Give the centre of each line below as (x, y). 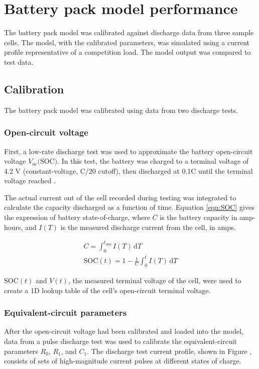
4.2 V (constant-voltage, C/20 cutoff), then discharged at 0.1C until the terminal (128, 170)
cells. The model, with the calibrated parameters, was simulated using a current (127, 42)
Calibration (34, 89)
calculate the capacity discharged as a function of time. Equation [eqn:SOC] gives (129, 207)
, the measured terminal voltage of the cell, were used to (155, 280)
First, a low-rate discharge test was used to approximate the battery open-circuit (128, 151)
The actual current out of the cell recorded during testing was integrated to (120, 197)
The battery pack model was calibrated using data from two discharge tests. (121, 110)
